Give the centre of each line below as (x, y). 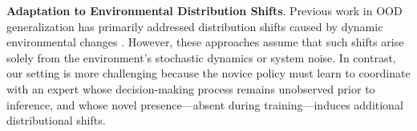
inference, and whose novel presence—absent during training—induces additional (205, 104)
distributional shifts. (56, 120)
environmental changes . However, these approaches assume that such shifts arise (205, 42)
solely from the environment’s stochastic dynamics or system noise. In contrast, (201, 57)
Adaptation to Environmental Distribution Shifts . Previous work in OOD (204, 10)
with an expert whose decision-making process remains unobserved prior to (191, 88)
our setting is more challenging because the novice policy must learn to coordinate (208, 73)
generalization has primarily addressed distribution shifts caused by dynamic (195, 26)
